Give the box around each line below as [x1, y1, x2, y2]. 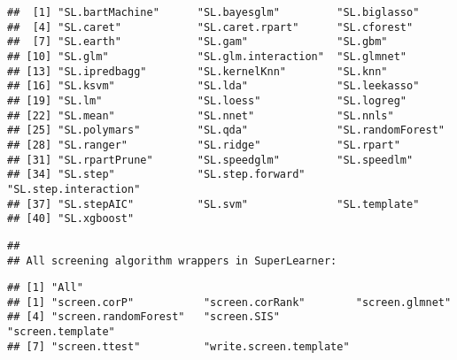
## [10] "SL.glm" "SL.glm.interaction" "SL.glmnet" [7, 50, 407, 63]
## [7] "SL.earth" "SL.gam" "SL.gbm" [7, 35, 388, 49]
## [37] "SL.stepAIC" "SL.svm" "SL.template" [7, 197, 420, 211]
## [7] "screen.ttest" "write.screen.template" [7, 340, 350, 353]
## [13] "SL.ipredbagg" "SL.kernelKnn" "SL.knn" [7, 65, 388, 78]
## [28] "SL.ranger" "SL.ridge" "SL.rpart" [7, 138, 400, 151]
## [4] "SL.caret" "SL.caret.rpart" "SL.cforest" [7, 20, 414, 34]
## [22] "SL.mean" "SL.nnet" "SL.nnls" [7, 109, 394, 122]
